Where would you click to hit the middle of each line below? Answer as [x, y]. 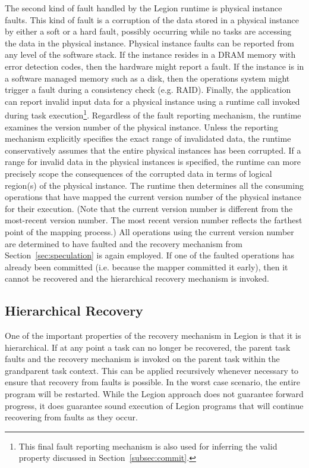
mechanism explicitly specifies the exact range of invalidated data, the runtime [148, 138]
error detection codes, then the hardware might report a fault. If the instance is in [154, 66]
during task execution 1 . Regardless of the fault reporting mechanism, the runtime [153, 114]
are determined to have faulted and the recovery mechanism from [124, 243]
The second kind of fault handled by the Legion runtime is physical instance [144, 8]
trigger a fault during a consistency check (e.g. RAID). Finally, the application [148, 90]
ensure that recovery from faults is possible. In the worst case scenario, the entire [153, 382]
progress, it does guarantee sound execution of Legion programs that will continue [154, 405]
